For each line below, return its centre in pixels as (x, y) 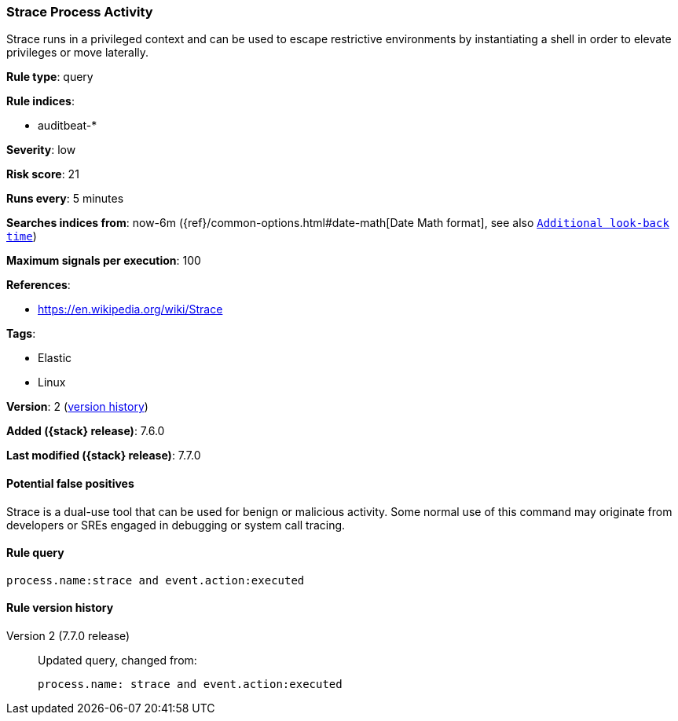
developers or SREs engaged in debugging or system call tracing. (176, 525)
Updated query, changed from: (117, 661)
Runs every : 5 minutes (65, 199)
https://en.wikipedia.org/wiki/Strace (130, 309)
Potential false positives (70, 483)
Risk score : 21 (43, 174)
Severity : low (41, 150)
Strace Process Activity (80, 12)
